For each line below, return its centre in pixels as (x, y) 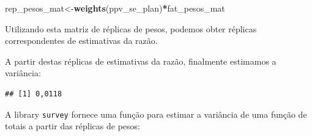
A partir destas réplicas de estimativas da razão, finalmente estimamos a (141, 61)
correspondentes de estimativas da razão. (81, 41)
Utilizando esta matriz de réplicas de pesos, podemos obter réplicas (131, 28)
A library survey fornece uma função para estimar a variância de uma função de (156, 114)
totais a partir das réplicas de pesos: (72, 126)
